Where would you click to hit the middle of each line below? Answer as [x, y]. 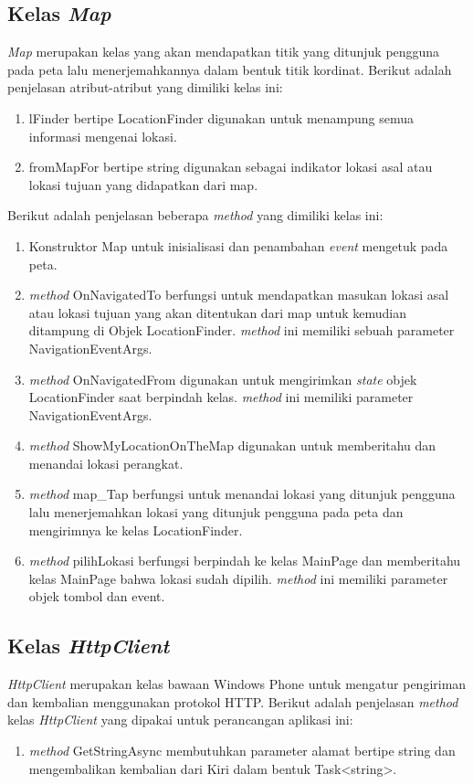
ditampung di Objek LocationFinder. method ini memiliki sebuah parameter [242, 330]
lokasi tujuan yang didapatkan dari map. [143, 184]
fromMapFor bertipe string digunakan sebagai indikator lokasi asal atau [231, 167]
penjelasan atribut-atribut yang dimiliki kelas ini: [145, 87]
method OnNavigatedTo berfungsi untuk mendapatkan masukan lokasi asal [239, 295]
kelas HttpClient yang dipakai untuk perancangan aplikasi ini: [180, 720]
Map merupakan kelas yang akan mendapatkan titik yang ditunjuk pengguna [224, 52]
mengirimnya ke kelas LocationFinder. [136, 530]
